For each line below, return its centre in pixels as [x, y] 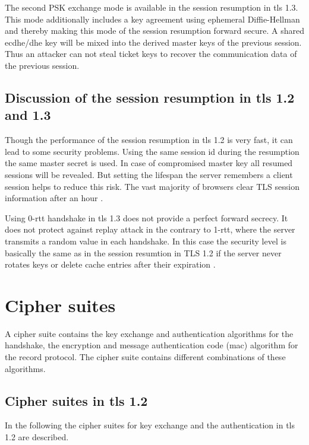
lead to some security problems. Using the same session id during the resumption [152, 151]
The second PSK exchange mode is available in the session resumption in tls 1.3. [152, 7]
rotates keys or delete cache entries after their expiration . [110, 264]
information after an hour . [54, 198]
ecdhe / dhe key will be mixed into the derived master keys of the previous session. [153, 42]
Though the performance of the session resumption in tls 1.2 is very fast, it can [149, 140]
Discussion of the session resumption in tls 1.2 [150, 97]
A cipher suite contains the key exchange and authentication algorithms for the [149, 333]
